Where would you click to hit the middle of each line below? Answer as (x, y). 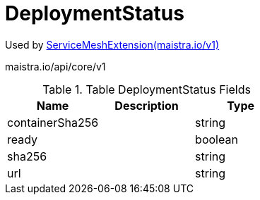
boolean (217, 139)
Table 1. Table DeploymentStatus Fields (147, 89)
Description (147, 105)
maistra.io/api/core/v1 (55, 66)
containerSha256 (53, 122)
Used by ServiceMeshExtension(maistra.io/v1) (112, 44)
